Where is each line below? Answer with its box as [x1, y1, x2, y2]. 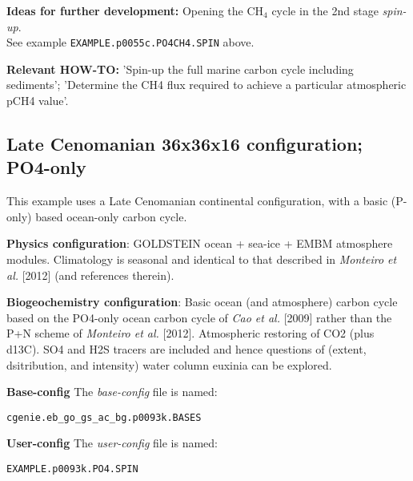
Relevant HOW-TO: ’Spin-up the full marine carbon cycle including [6, 60, 354, 77]
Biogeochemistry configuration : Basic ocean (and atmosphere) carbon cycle [6, 293, 398, 310]
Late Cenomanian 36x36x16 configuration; [6, 131, 363, 156]
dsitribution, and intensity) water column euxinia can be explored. [6, 356, 332, 373]
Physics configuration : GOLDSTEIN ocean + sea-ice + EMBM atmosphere [6, 235, 393, 252]
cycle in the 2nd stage [271, 2, 379, 18]
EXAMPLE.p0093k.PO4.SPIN [6, 463, 138, 475]
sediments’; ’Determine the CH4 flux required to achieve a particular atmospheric [6, 76, 407, 93]
